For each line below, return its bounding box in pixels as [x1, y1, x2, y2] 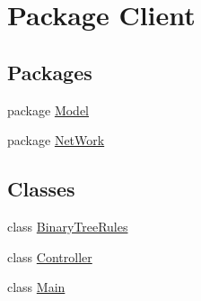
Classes [7, 175, 75, 203]
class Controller [7, 247, 92, 266]
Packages [7, 58, 92, 86]
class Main [7, 278, 66, 296]
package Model [7, 100, 90, 119]
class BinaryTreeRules [7, 216, 128, 235]
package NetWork [7, 131, 105, 150]
